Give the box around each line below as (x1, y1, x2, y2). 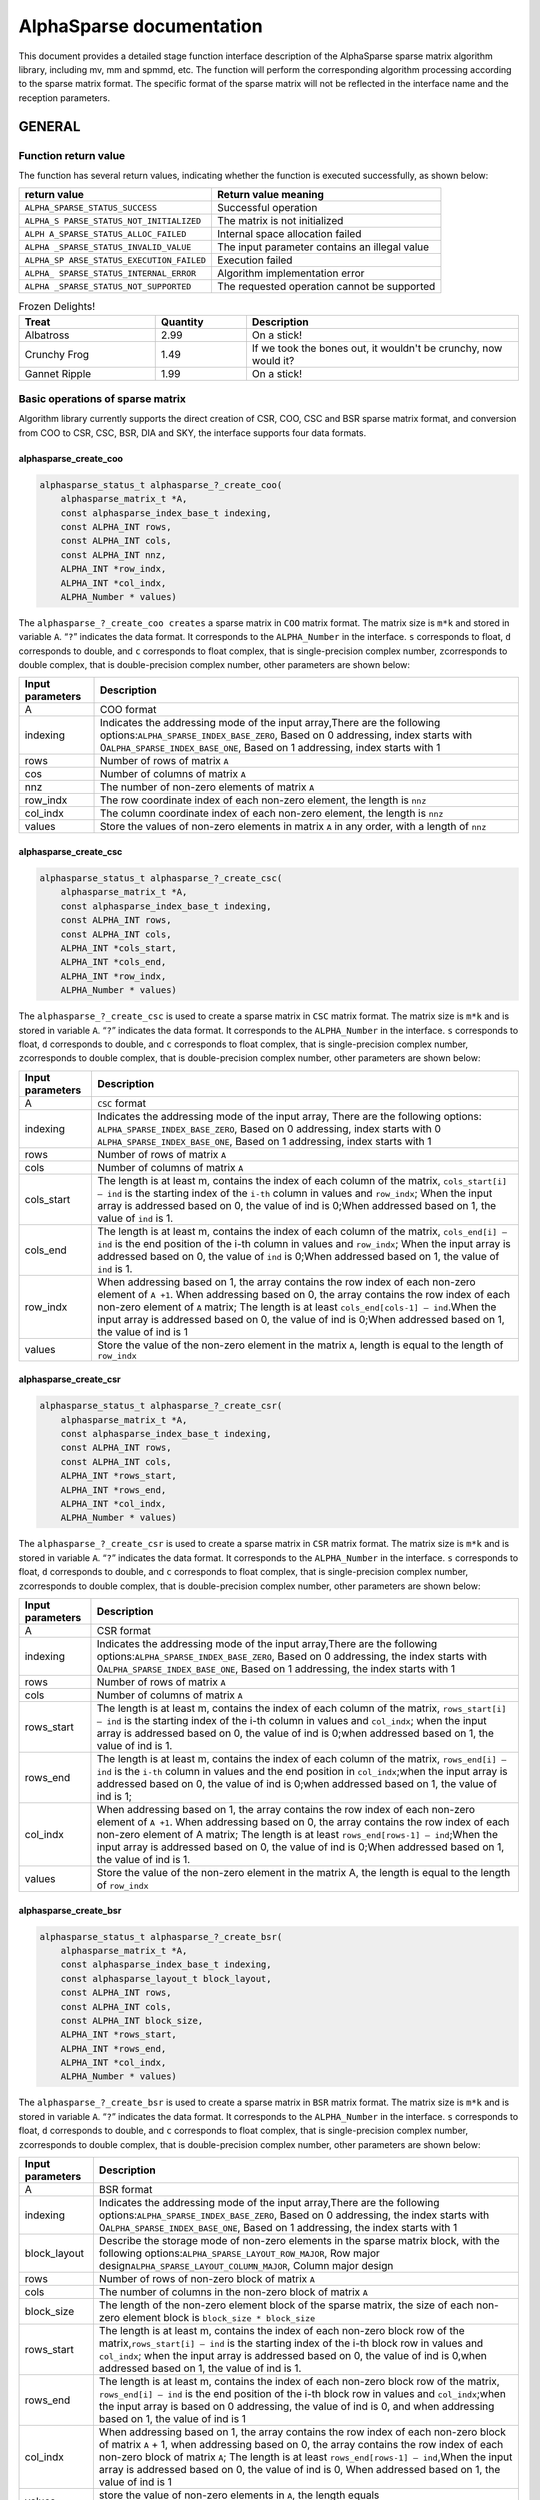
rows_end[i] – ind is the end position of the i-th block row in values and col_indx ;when (98, 2387, 507, 2401)
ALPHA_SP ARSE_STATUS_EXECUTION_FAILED (24, 255, 207, 265)
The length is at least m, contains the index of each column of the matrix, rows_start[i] (96, 1701, 507, 1715)
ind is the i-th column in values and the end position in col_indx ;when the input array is (96, 1764, 509, 1778)
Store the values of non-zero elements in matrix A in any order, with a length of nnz (99, 820, 487, 834)
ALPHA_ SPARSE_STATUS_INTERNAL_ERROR (24, 268, 197, 279)
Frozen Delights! (18, 300, 95, 314)
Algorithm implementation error (216, 266, 365, 280)
